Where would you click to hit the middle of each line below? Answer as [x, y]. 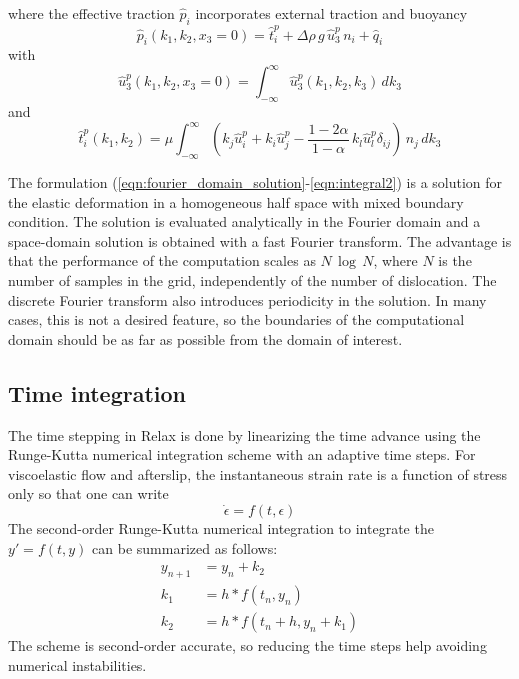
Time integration [97, 392]
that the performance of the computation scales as [162, 260]
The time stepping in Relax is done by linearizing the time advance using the [244, 434]
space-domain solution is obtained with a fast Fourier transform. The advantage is [260, 240]
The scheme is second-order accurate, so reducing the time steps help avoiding [247, 645]
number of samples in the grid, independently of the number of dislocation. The [252, 280]
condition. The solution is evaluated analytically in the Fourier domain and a [244, 221]
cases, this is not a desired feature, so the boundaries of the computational [236, 319]
